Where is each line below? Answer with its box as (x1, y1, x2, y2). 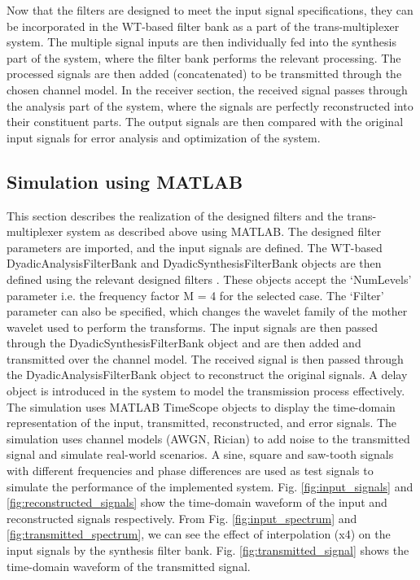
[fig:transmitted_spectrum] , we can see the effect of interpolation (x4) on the (7, 525, 391, 543)
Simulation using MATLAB (7, 168, 243, 194)
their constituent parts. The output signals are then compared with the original (7, 113, 404, 130)
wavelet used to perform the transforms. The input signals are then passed (7, 318, 378, 335)
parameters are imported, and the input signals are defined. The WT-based (7, 238, 383, 255)
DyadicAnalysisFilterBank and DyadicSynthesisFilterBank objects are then (7, 255, 382, 272)
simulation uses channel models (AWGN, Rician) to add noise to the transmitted (7, 430, 410, 447)
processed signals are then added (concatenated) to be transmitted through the (7, 65, 402, 82)
